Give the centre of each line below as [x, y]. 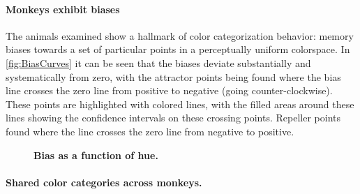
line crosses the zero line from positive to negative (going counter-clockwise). [169, 90]
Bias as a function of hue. [96, 155]
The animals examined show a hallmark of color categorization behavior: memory [180, 35]
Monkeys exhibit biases [63, 9]
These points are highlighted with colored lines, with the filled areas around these [180, 104]
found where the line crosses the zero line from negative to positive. [150, 131]
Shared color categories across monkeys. [104, 182]
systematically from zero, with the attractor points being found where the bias [173, 76]
